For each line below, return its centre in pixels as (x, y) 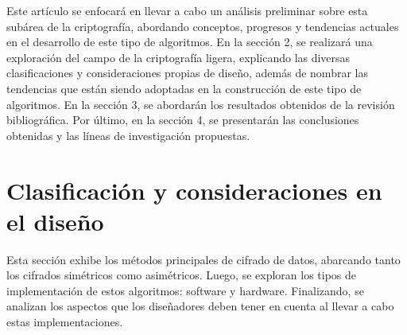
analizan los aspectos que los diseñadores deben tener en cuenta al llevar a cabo (200, 306)
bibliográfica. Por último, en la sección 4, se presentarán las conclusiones (183, 120)
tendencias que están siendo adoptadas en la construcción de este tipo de (184, 88)
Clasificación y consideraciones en (194, 190)
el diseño (55, 221)
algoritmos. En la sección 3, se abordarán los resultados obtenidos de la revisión (201, 104)
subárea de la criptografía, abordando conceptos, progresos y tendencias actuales (203, 26)
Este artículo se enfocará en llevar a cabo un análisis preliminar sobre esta (187, 10)
